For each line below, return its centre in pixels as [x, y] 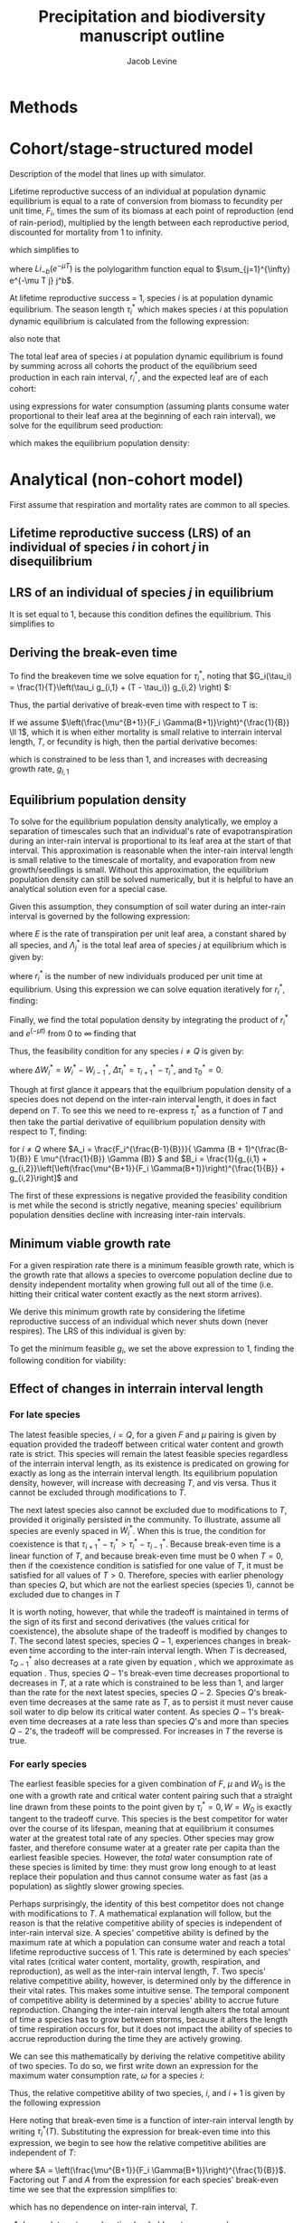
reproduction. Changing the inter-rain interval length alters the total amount [150, 2009]
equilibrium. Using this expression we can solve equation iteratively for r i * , [147, 989]
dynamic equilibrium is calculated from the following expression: [129, 321]
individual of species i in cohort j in [109, 547]
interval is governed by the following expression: [100, 917]
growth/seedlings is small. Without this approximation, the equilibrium [139, 870]
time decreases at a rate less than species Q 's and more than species [159, 1722]
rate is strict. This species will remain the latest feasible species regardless [149, 1453]
